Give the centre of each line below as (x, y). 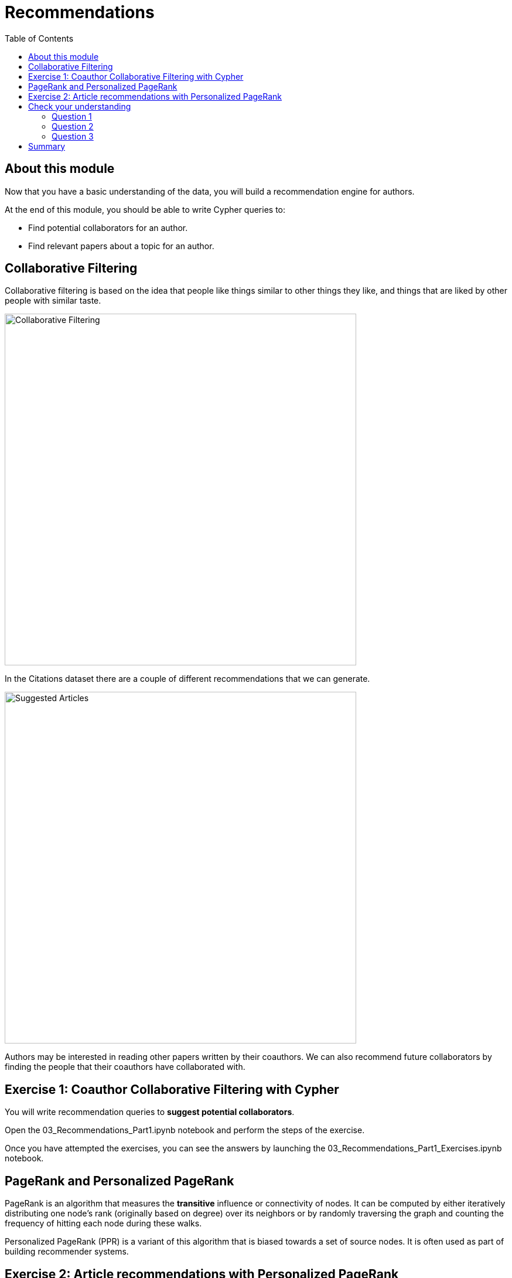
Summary (47, 146)
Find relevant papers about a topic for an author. (121, 246)
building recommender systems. (67, 1252)
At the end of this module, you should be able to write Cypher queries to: (145, 209)
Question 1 (72, 116)
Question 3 (73, 136)
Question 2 (73, 126)
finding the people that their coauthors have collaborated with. (125, 1067)
